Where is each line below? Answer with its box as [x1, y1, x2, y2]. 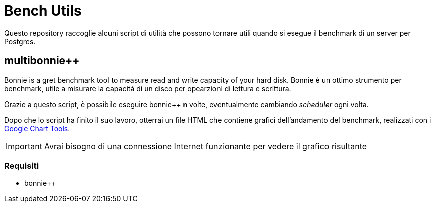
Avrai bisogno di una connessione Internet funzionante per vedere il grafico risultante [44, 141, 367, 151]
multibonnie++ [4, 54, 80, 67]
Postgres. [4, 37, 36, 46]
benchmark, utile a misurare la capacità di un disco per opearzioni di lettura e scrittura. [4, 84, 291, 93]
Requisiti [4, 160, 39, 171]
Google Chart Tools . [4, 124, 70, 133]
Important [6, 141, 42, 151]
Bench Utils [4, 2, 82, 19]
